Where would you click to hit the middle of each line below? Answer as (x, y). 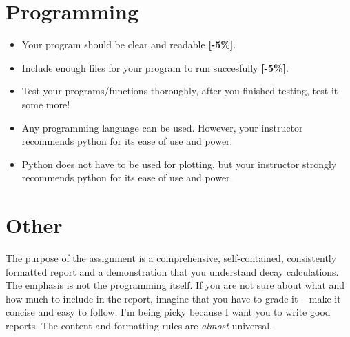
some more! (46, 104)
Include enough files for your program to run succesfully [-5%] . (155, 67)
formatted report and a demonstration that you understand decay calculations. (172, 271)
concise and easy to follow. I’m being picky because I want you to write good (168, 312)
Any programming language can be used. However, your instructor (162, 127)
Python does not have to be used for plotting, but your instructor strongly (179, 164)
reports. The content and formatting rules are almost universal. (139, 325)
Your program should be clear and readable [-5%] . (129, 44)
